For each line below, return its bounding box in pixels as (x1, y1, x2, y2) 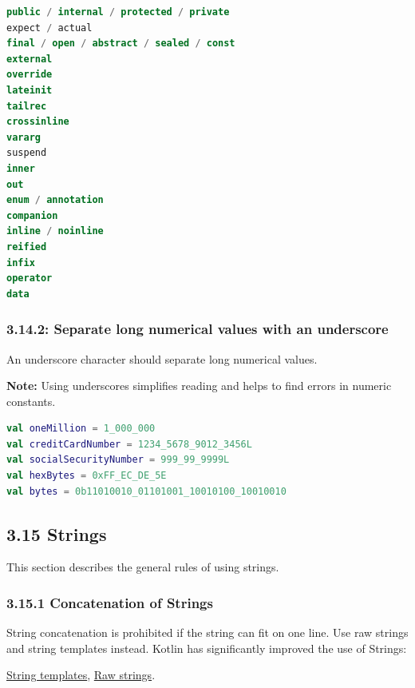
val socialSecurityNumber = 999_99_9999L (6, 454, 230, 466)
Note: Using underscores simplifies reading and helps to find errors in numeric (6, 377, 392, 394)
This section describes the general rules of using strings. (6, 559, 279, 575)
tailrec (6, 100, 47, 112)
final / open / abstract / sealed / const (6, 38, 235, 50)
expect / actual (6, 22, 93, 34)
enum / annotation (6, 194, 104, 206)
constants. (6, 392, 56, 409)
